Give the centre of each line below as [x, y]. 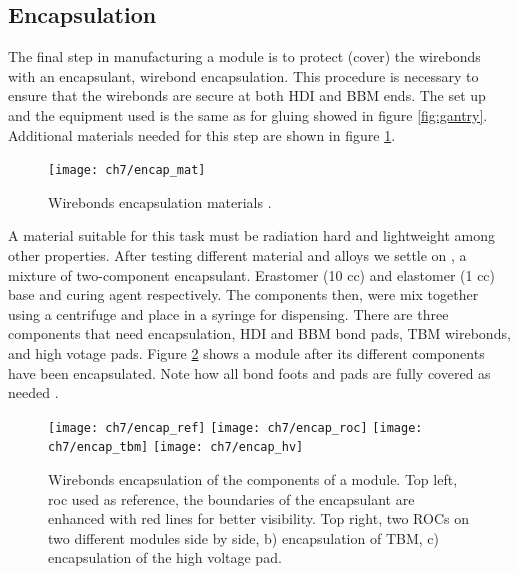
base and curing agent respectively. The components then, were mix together [243, 294]
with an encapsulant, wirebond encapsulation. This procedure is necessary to [243, 75]
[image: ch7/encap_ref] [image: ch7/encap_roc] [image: [235, 427]
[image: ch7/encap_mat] [127, 170]
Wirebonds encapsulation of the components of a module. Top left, [253, 479]
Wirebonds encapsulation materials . [160, 201]
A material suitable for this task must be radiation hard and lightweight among [251, 235]
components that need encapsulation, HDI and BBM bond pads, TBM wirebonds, [259, 333]
